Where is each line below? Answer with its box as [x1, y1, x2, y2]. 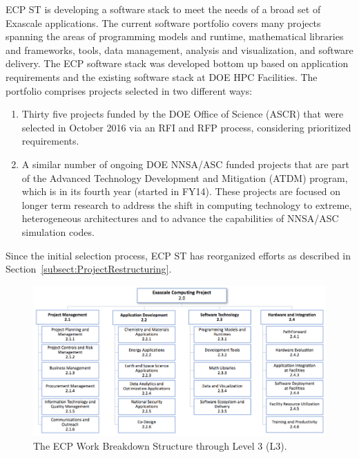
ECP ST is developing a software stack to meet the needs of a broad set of [6, 2, 321, 16]
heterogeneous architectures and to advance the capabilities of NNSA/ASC [21, 211, 339, 226]
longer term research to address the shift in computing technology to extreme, [21, 197, 352, 212]
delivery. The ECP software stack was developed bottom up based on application [6, 56, 349, 71]
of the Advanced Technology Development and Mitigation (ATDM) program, [21, 170, 348, 185]
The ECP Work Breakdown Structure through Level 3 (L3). [33, 438, 287, 452]
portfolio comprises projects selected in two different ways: [6, 83, 253, 98]
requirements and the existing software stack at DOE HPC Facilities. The [6, 69, 318, 84]
